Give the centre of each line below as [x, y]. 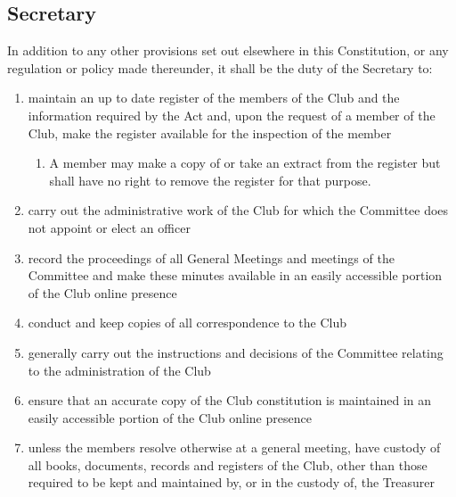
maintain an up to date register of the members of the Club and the [214, 98]
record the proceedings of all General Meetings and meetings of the [211, 257]
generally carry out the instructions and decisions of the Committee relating [236, 352]
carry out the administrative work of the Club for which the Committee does [238, 210]
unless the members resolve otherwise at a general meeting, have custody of [234, 447]
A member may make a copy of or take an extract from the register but [245, 163]
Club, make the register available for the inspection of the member [210, 133]
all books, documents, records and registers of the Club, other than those [228, 464]
